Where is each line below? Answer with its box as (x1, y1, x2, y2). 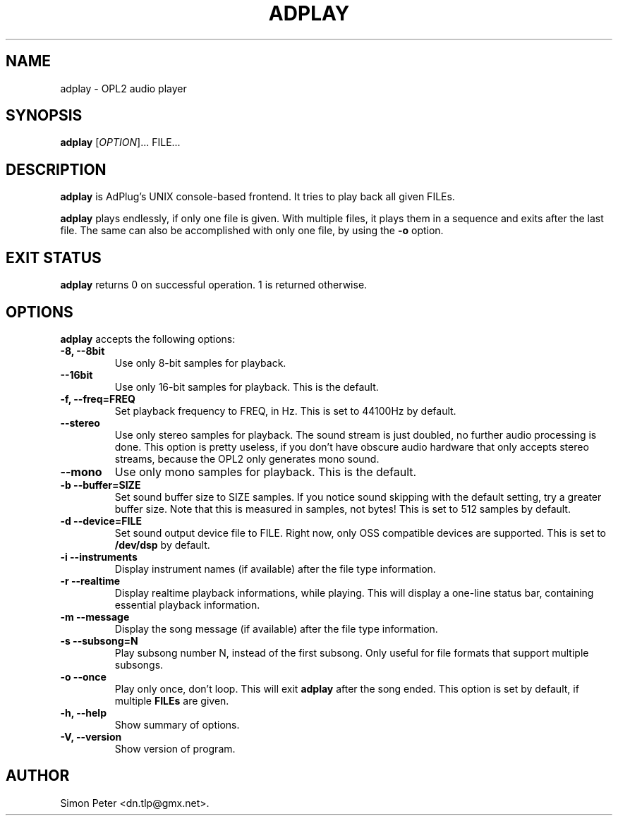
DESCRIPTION (6, 160, 107, 178)
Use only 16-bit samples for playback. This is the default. (114, 380, 379, 393)
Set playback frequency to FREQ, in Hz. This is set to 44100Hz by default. (114, 404, 456, 417)
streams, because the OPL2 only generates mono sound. (114, 452, 380, 465)
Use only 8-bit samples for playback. (114, 356, 286, 369)
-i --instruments (60, 550, 138, 563)
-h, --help (60, 706, 107, 719)
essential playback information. (114, 598, 260, 611)
